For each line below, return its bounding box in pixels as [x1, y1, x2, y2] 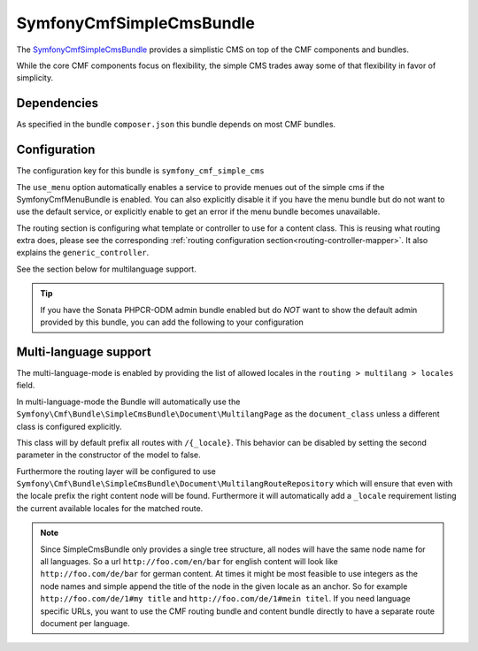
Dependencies [16, 96, 99, 111]
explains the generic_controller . [16, 248, 150, 258]
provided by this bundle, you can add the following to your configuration [40, 317, 305, 327]
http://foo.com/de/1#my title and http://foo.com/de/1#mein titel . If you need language [40, 594, 411, 604]
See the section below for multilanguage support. [16, 264, 197, 274]
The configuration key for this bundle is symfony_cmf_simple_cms [16, 165, 265, 176]
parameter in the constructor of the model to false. [16, 449, 201, 460]
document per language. [40, 617, 130, 628]
